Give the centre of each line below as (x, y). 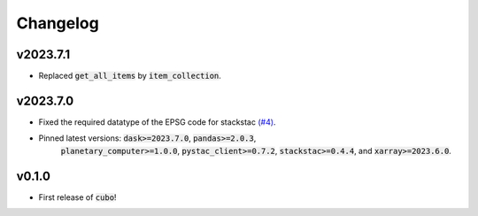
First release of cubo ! (77, 197)
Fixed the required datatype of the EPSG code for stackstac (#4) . (157, 122)
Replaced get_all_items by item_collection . (130, 76)
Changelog (58, 23)
